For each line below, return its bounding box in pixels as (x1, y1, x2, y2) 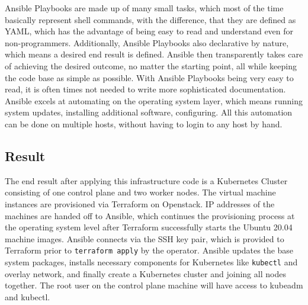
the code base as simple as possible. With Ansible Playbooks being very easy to (5, 71, 294, 84)
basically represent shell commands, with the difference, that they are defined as (5, 13, 296, 25)
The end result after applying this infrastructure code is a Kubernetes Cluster (5, 174, 288, 187)
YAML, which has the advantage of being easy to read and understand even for (5, 25, 294, 37)
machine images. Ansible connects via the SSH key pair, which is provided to (5, 232, 284, 245)
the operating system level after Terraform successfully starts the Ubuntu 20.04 (5, 221, 293, 233)
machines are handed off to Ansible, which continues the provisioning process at (5, 209, 295, 221)
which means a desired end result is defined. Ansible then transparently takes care (5, 48, 303, 60)
